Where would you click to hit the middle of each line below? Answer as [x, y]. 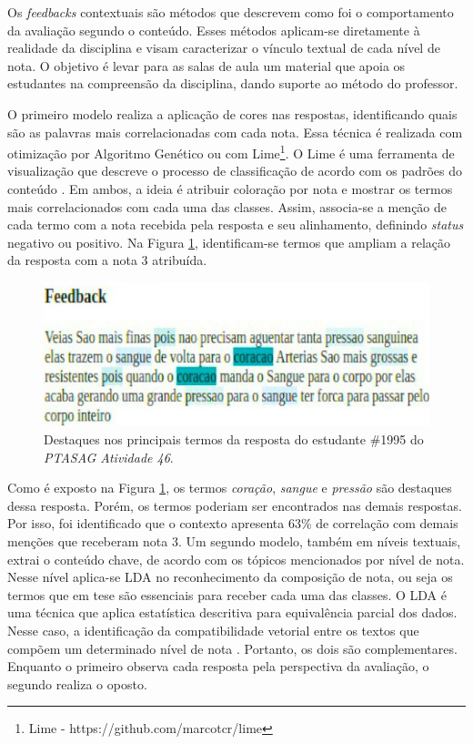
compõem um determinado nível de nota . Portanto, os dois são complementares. [232, 648]
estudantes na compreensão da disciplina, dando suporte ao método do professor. [233, 83]
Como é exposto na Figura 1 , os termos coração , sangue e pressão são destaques [230, 488]
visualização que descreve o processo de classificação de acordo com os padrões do [235, 171]
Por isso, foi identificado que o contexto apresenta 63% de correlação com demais [233, 523]
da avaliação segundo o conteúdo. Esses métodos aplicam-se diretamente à [214, 30]
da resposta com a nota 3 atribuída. [107, 260]
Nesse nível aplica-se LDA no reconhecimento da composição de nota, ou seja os [230, 577]
